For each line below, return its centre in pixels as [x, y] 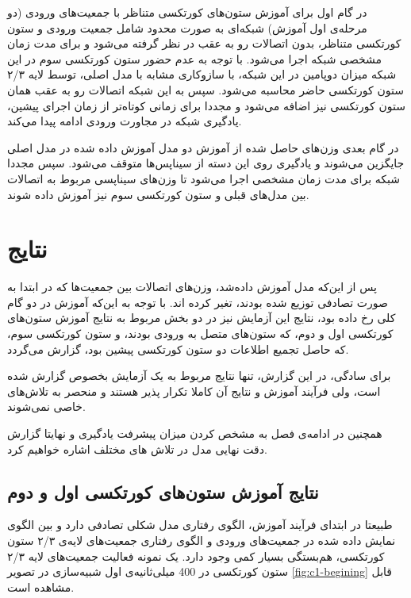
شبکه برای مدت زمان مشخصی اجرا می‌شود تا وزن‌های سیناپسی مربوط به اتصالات [204, 178]
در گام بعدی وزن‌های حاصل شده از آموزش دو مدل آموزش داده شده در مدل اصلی [203, 147]
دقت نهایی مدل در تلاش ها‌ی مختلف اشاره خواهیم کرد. [137, 448]
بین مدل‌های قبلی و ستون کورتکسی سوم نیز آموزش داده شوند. [158, 194]
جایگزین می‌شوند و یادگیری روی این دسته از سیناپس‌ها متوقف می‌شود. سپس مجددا [206, 163]
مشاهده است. [41, 586]
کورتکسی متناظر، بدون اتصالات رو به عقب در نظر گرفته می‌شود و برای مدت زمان [204, 43]
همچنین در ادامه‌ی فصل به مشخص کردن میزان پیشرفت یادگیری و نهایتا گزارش [195, 433]
